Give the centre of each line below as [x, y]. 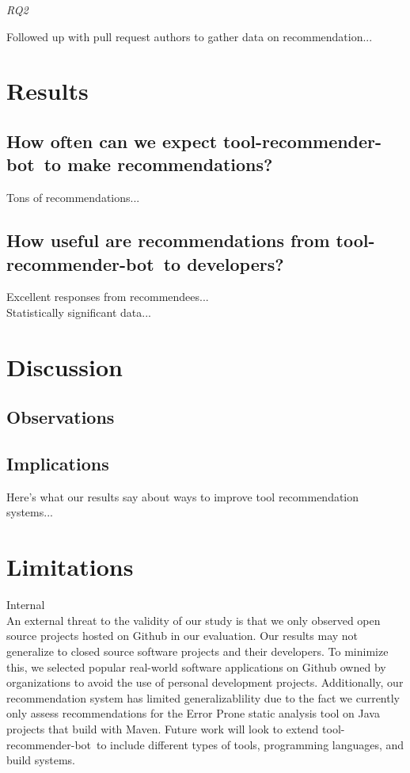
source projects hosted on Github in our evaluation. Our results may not [182, 636]
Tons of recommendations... [73, 198]
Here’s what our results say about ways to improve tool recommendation [183, 496]
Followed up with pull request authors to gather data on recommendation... [190, 36]
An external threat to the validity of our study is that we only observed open [194, 620]
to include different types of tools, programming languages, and [251, 744]
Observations [61, 417]
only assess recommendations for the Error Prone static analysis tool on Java [193, 713]
